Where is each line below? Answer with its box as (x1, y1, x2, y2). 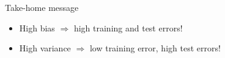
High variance (19, 42, 71, 54)
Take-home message (5, 1, 79, 13)
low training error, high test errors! (89, 42, 221, 54)
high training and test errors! (73, 21, 183, 34)
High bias (19, 21, 55, 34)
